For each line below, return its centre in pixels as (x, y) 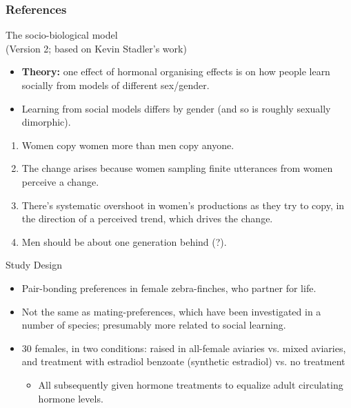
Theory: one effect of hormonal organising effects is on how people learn (176, 71)
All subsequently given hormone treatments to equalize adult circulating (191, 384)
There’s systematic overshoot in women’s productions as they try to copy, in (183, 205)
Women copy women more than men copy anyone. (128, 145)
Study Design (34, 265)
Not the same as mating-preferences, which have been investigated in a (171, 311)
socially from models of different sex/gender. (116, 85)
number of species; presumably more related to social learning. (154, 325)
